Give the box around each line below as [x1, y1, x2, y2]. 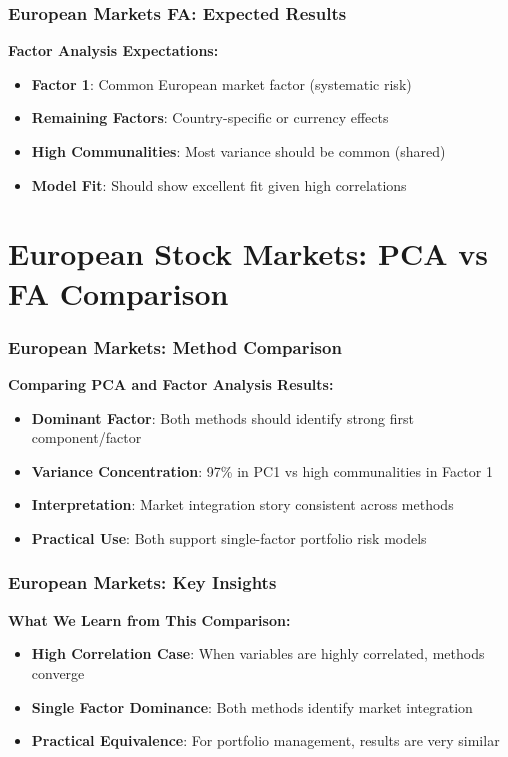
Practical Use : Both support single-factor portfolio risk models [31, 527, 427, 548]
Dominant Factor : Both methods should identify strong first [31, 407, 415, 428]
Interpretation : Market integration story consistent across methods [31, 494, 454, 515]
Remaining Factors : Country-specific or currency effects [31, 107, 389, 128]
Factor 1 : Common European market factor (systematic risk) [31, 73, 412, 94]
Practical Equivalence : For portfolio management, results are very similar [31, 730, 500, 751]
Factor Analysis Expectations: [8, 40, 219, 61]
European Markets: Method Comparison [8, 334, 342, 359]
